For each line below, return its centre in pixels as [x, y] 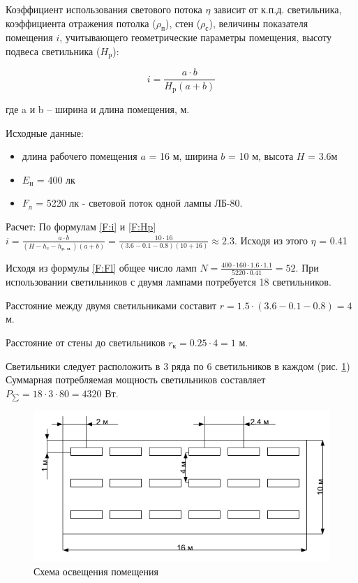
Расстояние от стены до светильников [85, 342]
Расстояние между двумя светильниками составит [111, 305]
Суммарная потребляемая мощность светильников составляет [136, 379]
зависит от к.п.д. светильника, [278, 9]
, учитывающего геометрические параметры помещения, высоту [195, 37]
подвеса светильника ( [53, 51]
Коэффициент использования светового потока [104, 9]
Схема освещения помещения [96, 571]
